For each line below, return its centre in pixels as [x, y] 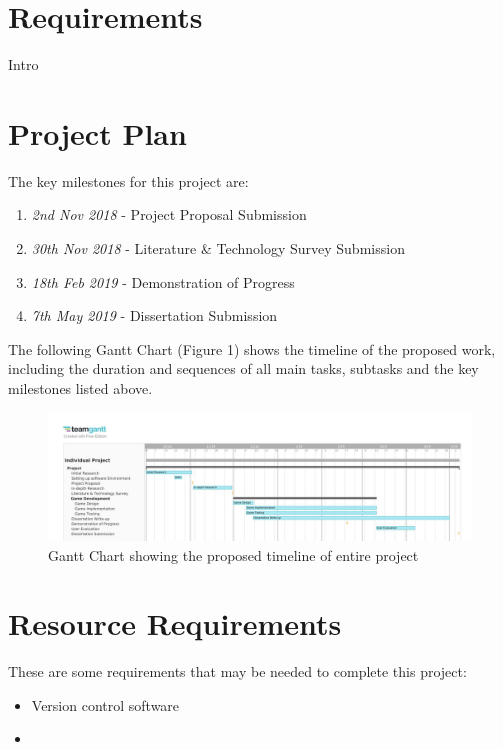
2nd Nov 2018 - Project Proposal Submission [169, 214]
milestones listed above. [80, 388]
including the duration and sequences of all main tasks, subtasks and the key [243, 368]
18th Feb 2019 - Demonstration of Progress [163, 281]
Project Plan [97, 132]
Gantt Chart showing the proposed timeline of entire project [233, 554]
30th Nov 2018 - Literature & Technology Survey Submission [218, 248]
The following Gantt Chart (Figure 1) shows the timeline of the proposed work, [252, 348]
